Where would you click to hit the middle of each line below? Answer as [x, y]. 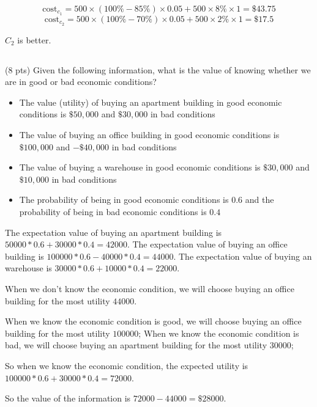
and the [259, 200]
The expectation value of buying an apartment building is [114, 232]
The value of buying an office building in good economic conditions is [149, 135]
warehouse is [28, 268]
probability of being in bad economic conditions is [113, 212]
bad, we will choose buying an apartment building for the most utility [136, 345]
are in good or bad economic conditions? [81, 82]
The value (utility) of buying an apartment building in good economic [151, 102]
